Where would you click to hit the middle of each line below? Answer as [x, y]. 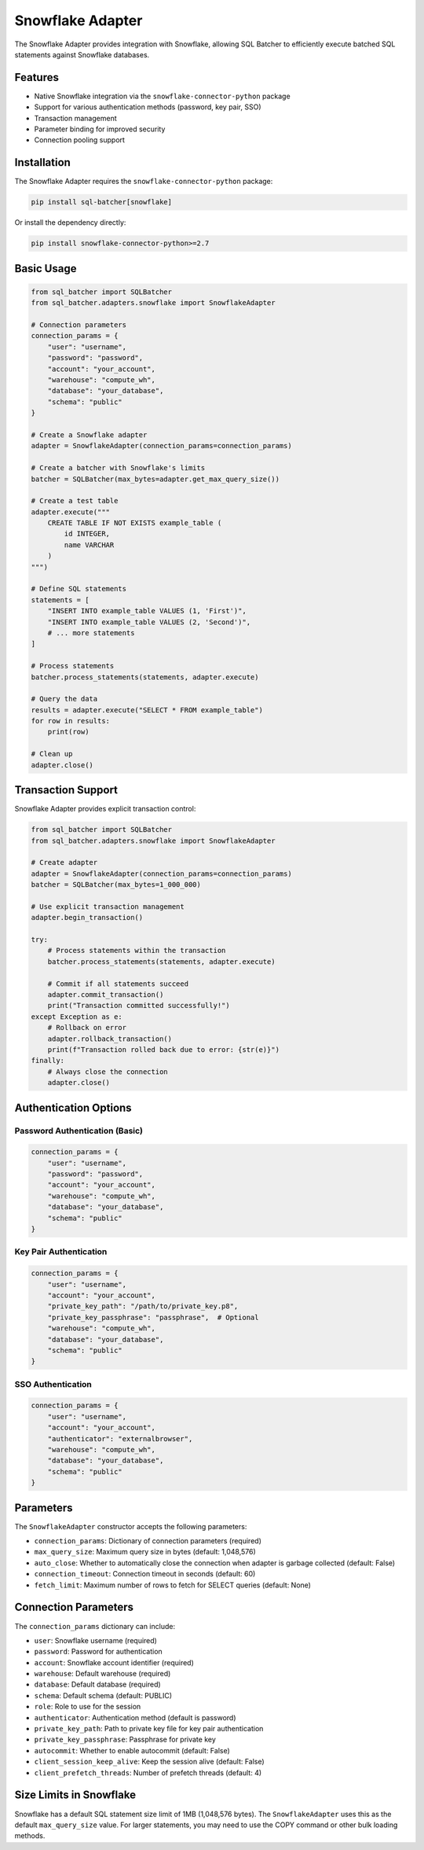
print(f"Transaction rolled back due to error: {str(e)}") [164, 1049]
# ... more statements [91, 633]
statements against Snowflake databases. [82, 54]
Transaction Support [66, 790]
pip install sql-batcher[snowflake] [102, 202]
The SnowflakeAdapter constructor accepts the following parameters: [131, 1526]
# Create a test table [75, 501]
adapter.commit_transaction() [106, 995]
